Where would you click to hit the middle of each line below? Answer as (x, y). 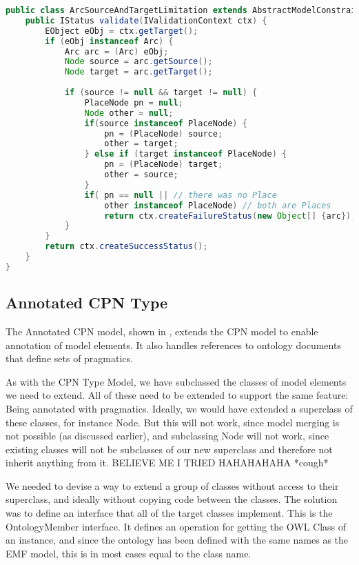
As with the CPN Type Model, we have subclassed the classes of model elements (176, 381)
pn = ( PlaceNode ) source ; (164, 133)
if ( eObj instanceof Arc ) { (109, 41)
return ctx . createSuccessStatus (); (126, 247)
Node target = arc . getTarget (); (139, 72)
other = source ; (141, 175)
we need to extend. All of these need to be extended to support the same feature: (177, 395)
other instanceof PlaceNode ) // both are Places (218, 205)
